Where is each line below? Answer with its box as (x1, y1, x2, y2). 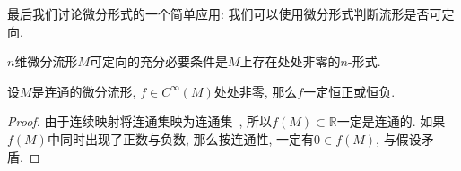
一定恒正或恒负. (303, 81, 396, 100)
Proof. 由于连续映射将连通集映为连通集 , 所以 (7, 112, 273, 131)
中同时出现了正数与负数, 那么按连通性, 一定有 (47, 129, 315, 148)
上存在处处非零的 (239, 52, 341, 71)
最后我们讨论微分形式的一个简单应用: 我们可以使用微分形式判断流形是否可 (7, 4, 442, 22)
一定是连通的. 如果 (336, 112, 446, 131)
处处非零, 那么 (213, 81, 298, 100)
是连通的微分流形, (31, 81, 136, 100)
